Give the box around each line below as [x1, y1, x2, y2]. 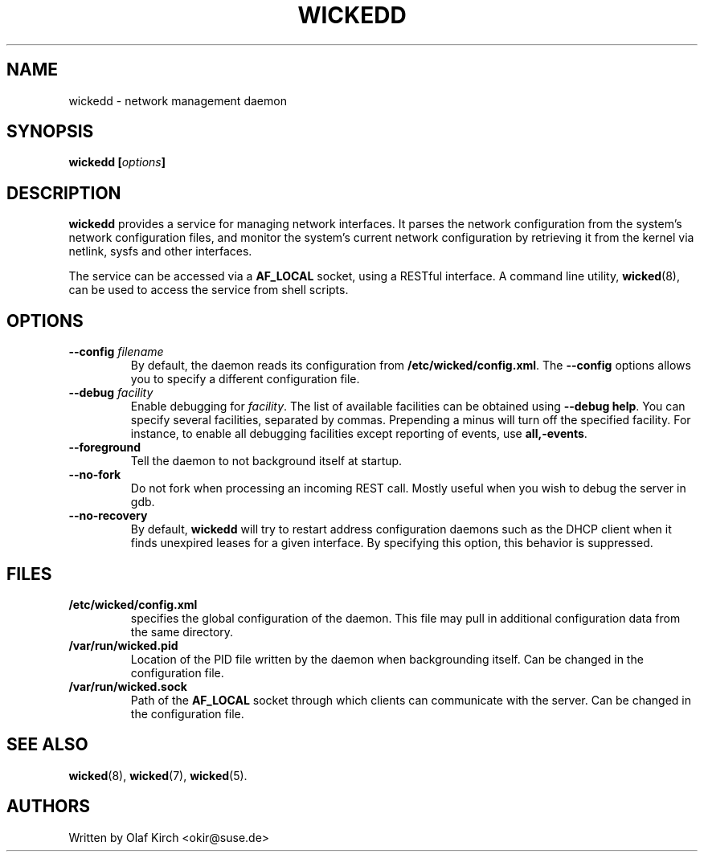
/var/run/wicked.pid [68, 638, 178, 652]
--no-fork [68, 468, 121, 482]
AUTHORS [6, 796, 91, 817]
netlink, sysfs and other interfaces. [68, 244, 252, 259]
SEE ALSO [6, 734, 88, 755]
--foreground [68, 440, 141, 455]
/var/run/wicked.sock [68, 679, 187, 693]
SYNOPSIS [6, 121, 94, 142]
